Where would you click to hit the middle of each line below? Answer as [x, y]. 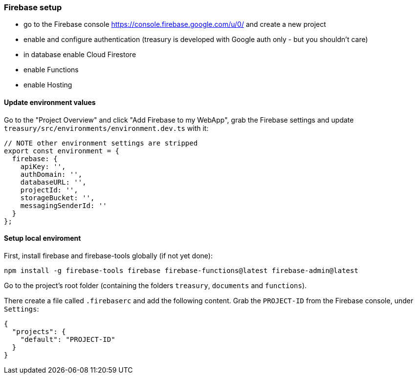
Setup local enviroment [43, 238]
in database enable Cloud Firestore [80, 55]
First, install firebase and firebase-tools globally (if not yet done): [108, 255]
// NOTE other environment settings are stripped [101, 143]
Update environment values [50, 102]
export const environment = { [62, 151]
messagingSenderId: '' [64, 205]
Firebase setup [33, 7]
